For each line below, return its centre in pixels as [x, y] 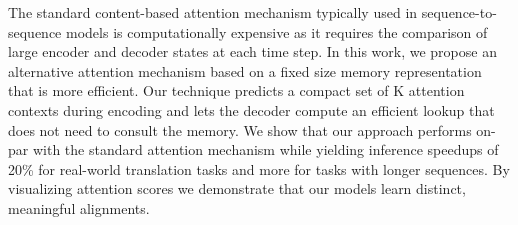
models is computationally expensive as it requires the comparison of [277, 31]
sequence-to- [459, 12]
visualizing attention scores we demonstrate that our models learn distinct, [237, 188]
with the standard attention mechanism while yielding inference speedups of [265, 149]
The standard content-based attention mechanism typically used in [213, 12]
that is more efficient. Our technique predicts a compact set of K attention [236, 90]
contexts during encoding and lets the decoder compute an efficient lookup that [251, 109]
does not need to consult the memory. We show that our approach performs [240, 129]
